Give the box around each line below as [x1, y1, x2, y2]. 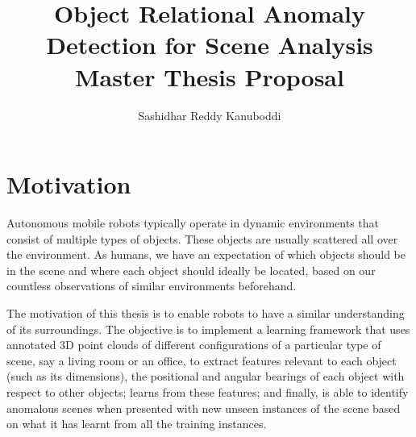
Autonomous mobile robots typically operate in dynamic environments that [6, 214, 379, 231]
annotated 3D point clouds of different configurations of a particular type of [6, 336, 381, 353]
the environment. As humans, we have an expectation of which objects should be [6, 246, 406, 263]
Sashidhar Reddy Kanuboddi [138, 106, 281, 123]
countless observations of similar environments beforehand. [6, 277, 297, 294]
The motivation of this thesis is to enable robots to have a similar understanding [6, 305, 405, 321]
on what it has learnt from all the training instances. [6, 415, 267, 432]
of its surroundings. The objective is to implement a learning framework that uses [6, 320, 410, 337]
